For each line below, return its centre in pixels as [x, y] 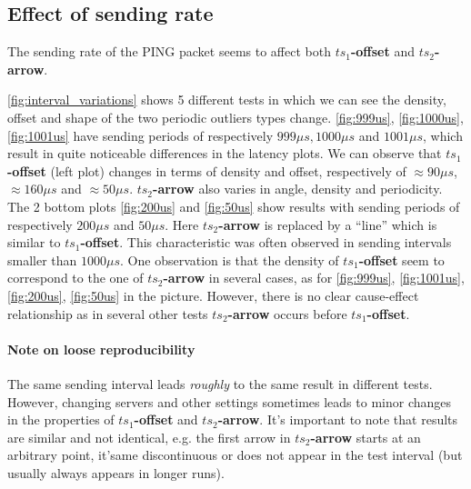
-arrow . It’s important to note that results [338, 419]
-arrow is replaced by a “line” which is [328, 224]
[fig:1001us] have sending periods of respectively [140, 135]
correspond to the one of [75, 278]
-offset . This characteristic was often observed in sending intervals [266, 242]
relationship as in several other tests [108, 313]
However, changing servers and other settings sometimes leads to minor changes [230, 401]
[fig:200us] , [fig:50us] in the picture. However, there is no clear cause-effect [213, 295]
